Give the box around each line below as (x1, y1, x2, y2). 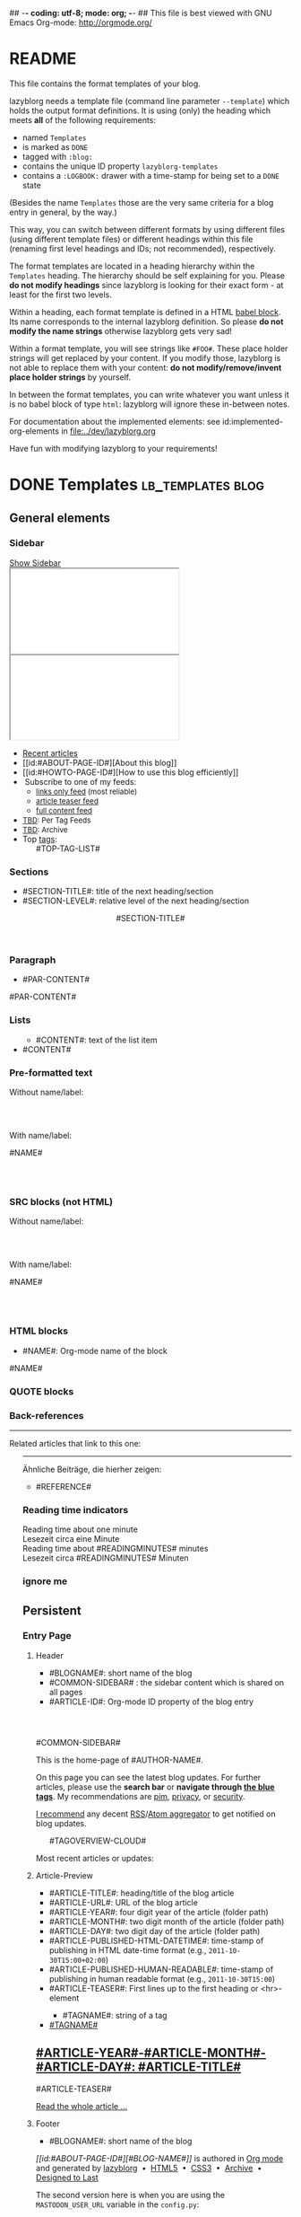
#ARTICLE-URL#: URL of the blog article (48, 1896, 199, 1907)
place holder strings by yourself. (9, 372, 132, 383)
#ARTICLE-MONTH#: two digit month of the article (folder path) (48, 1916, 285, 1927)
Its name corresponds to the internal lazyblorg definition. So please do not (9, 316, 284, 327)
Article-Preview (35, 1869, 94, 1880)
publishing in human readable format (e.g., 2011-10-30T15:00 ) (48, 1973, 276, 1984)
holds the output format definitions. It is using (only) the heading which (9, 105, 271, 116)
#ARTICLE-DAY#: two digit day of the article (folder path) (48, 1925, 261, 1936)
